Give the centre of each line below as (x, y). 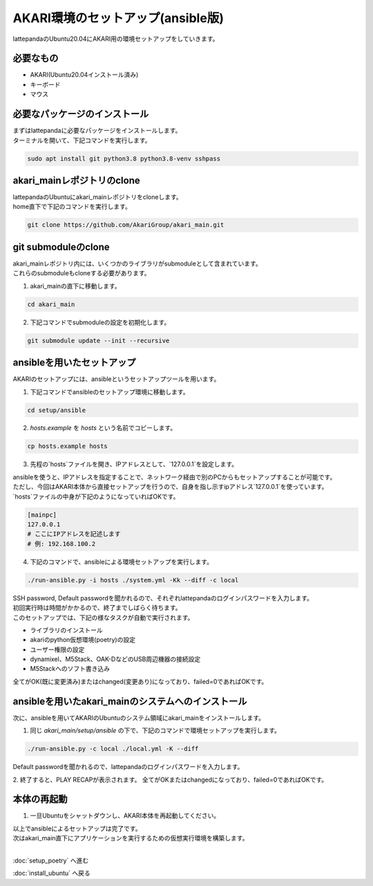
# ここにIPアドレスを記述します (74, 534)
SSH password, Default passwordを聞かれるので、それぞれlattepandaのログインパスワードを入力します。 (163, 598)
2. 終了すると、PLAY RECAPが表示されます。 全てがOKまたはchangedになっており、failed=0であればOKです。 (170, 779)
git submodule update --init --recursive (98, 340)
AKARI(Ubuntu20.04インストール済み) (84, 75)
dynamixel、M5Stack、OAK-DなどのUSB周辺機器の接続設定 (115, 659)
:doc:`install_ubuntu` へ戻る (51, 873)
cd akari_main (51, 304)
